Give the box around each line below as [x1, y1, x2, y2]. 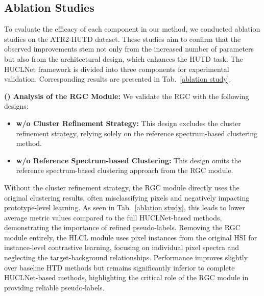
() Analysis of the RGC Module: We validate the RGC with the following [4, 90, 249, 101]
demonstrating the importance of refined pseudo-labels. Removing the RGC [4, 222, 241, 233]
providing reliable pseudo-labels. [4, 282, 105, 292]
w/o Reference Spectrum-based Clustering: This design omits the [16, 155, 242, 165]
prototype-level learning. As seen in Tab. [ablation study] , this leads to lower [4, 202, 245, 213]
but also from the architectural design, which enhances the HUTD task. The [4, 53, 243, 64]
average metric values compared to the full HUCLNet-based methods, [4, 212, 222, 223]
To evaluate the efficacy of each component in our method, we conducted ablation [4, 23, 260, 34]
